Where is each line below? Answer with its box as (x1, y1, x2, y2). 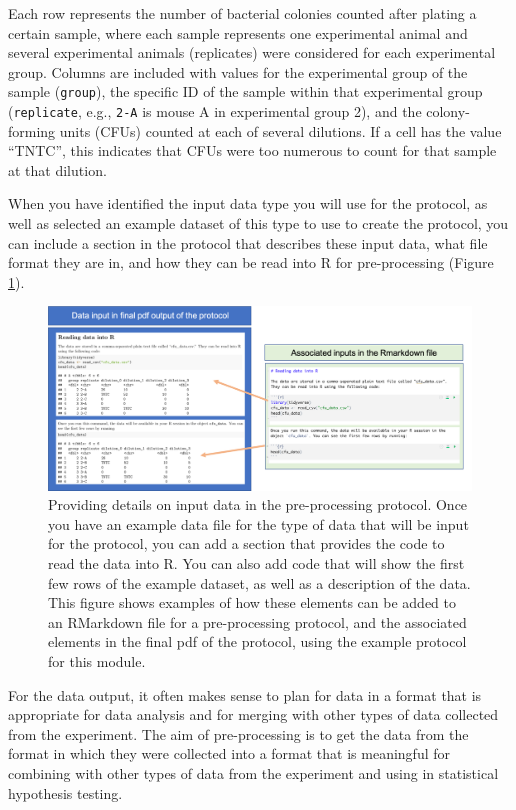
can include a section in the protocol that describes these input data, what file (8, 232, 488, 253)
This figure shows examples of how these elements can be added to (48, 592, 456, 613)
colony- (426, 101, 470, 122)
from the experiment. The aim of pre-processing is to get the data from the (8, 723, 469, 744)
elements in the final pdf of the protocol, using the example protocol (48, 631, 467, 652)
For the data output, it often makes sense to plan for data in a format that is (8, 684, 482, 705)
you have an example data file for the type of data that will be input (48, 513, 469, 534)
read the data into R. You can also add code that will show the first (48, 553, 465, 574)
